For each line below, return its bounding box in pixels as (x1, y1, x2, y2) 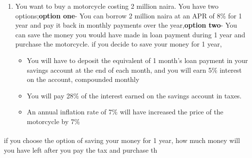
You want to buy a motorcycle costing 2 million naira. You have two (15, 1, 219, 11)
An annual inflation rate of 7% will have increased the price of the (27, 107, 223, 117)
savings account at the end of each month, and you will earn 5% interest (27, 64, 242, 75)
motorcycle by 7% (27, 116, 80, 126)
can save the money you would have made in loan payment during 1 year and (15, 29, 245, 39)
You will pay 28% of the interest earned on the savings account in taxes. (27, 90, 242, 100)
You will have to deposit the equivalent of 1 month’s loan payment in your (27, 55, 248, 65)
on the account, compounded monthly (27, 74, 140, 84)
